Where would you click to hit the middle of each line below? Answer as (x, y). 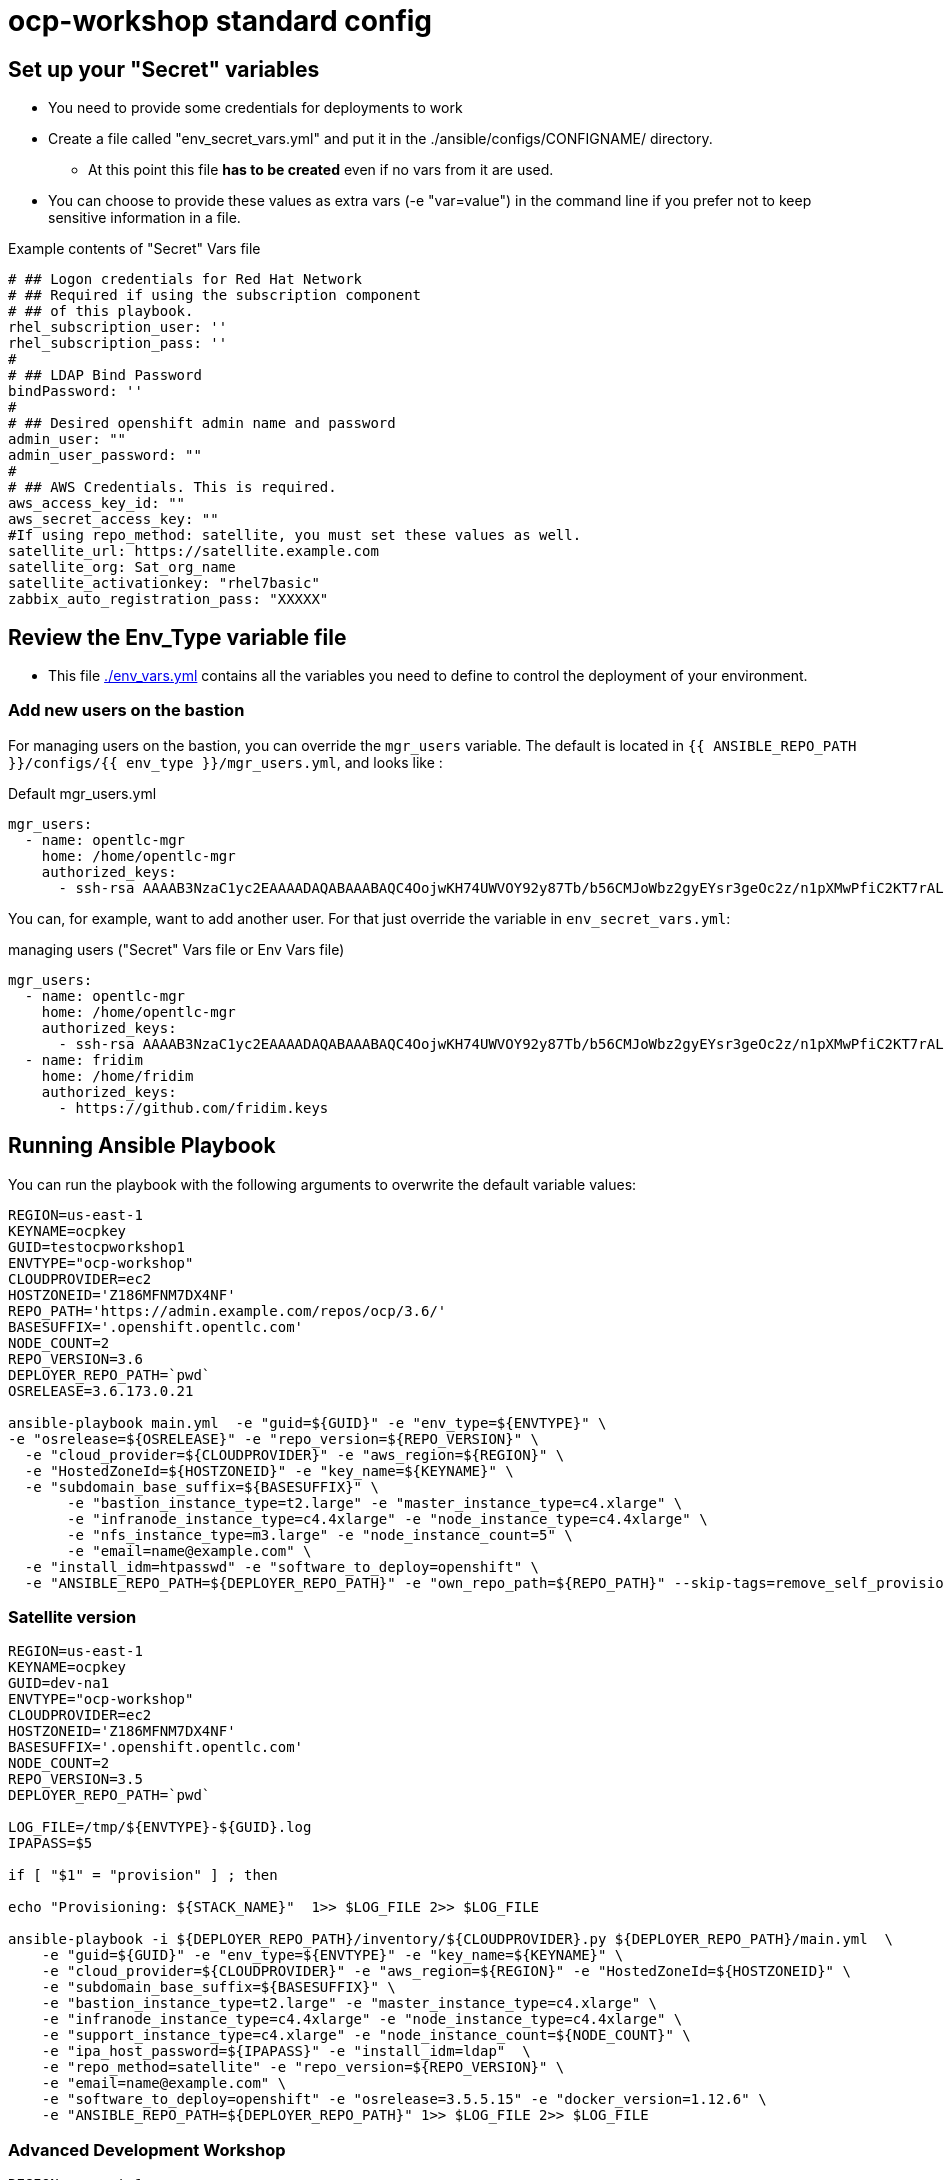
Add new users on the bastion (126, 710)
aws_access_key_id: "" (97, 503)
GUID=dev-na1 (59, 1683)
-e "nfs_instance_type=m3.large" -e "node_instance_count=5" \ (320, 1534)
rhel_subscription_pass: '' (118, 343)
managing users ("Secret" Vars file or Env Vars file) (176, 949)
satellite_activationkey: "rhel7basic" (164, 583)
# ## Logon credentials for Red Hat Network (185, 279)
